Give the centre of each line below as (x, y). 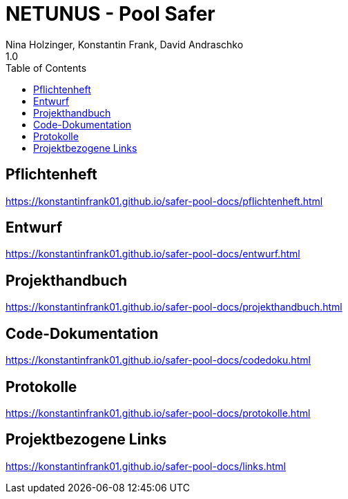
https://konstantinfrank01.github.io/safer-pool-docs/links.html (146, 466)
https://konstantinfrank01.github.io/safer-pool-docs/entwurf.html (153, 254)
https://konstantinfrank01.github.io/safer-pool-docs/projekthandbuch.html (174, 307)
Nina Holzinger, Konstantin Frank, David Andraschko (125, 44)
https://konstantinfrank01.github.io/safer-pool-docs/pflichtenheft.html (164, 201)
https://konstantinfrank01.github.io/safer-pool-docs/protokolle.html (158, 413)
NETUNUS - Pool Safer (110, 14)
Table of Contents (46, 68)
